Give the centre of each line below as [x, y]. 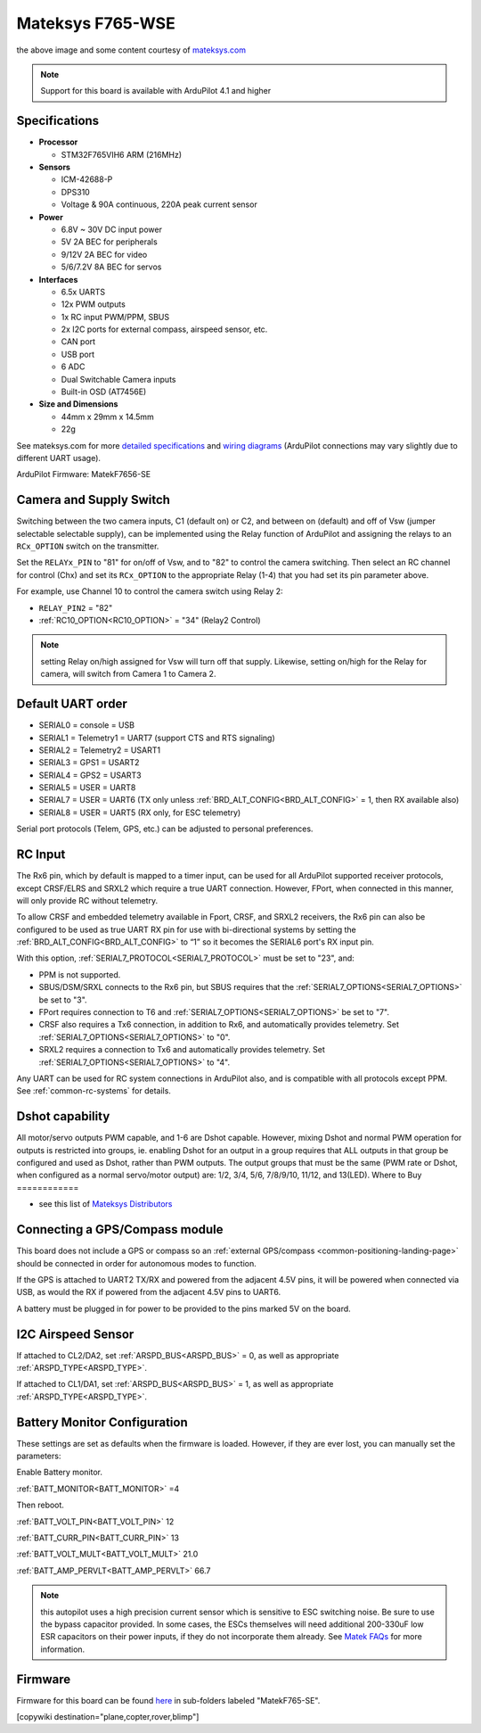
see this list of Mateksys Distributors [106, 1204]
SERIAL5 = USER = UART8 [87, 788]
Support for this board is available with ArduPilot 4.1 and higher [156, 91]
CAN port [78, 342]
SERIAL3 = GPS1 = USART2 [89, 763]
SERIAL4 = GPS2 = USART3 [90, 775]
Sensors [55, 167]
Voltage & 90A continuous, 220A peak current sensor [159, 204]
